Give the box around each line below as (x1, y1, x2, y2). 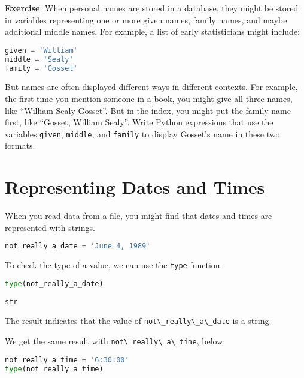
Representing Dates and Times (5, 175, 265, 199)
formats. (5, 139, 35, 152)
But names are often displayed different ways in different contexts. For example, (5, 80, 298, 93)
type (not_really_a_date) (5, 279, 104, 288)
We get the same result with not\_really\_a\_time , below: (5, 335, 226, 347)
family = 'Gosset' (5, 64, 78, 73)
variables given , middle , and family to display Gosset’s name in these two (5, 127, 280, 140)
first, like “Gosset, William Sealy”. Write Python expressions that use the (5, 116, 273, 128)
